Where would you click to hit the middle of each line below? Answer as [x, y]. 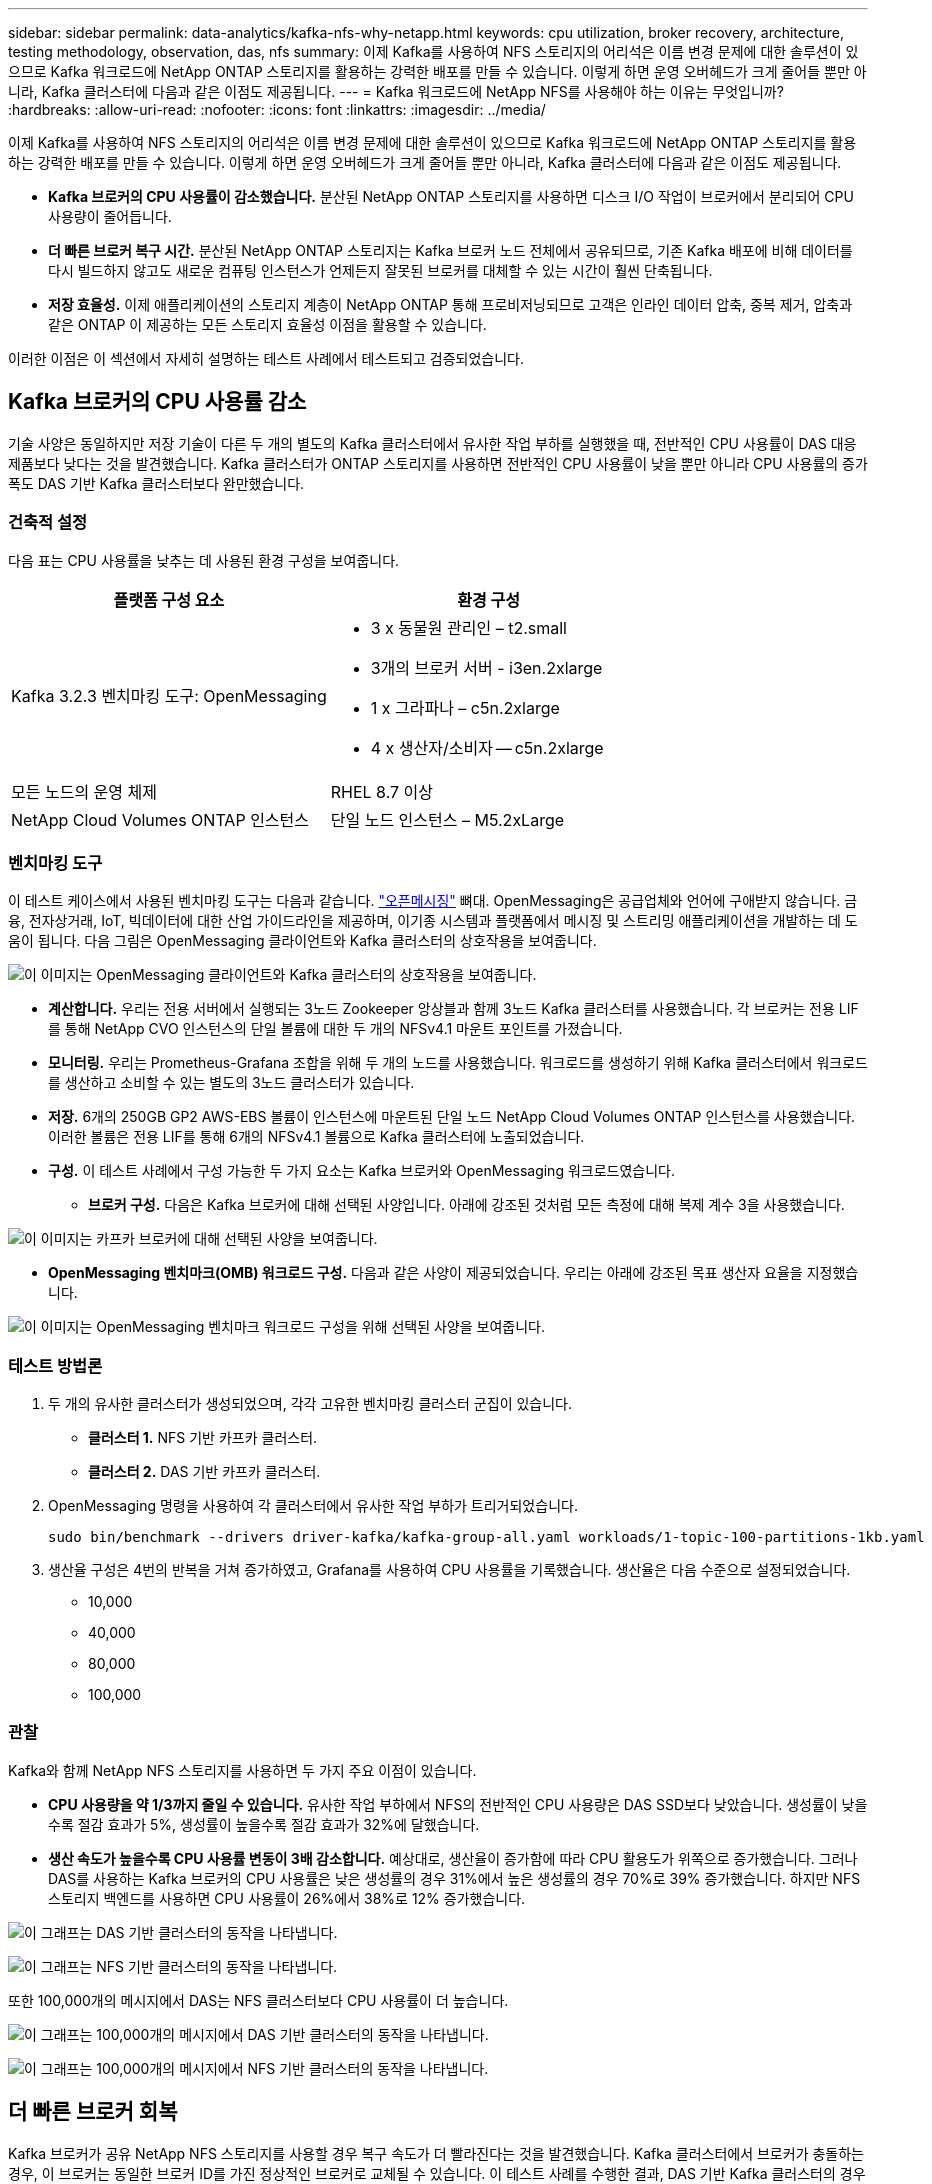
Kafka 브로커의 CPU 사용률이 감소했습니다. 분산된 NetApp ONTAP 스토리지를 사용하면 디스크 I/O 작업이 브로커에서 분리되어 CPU [451, 196]
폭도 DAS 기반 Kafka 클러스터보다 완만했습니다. [156, 483]
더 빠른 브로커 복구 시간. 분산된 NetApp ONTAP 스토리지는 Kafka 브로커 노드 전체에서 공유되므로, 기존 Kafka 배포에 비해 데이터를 [450, 250]
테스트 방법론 [55, 1365]
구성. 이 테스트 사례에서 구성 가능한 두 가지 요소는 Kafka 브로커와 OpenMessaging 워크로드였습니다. [361, 1171]
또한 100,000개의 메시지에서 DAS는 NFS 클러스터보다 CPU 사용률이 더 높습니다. [258, 2000]
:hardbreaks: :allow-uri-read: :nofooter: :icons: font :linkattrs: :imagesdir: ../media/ [277, 109]
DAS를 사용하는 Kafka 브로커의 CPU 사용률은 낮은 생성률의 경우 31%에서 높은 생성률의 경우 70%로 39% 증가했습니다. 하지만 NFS [454, 1878]
